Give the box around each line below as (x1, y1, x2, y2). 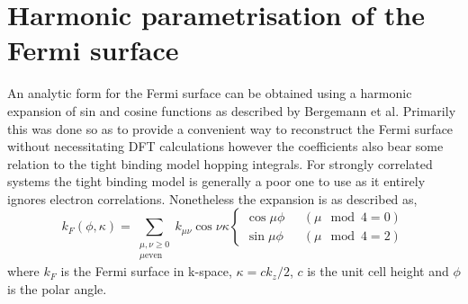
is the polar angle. (7, 279, 107, 298)
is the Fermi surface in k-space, (60, 262, 232, 281)
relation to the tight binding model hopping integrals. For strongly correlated (7, 154, 433, 173)
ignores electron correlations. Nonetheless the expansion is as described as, (7, 189, 418, 208)
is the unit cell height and (307, 262, 449, 281)
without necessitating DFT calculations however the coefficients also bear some (7, 137, 444, 156)
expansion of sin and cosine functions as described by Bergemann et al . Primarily (7, 101, 456, 120)
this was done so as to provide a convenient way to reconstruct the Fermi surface (7, 119, 454, 138)
